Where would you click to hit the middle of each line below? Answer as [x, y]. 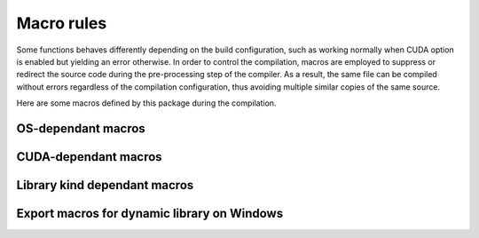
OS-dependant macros [81, 128]
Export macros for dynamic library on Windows [150, 213]
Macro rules [62, 23]
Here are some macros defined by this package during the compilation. [146, 103]
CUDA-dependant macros [90, 157]
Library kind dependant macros [105, 185]
